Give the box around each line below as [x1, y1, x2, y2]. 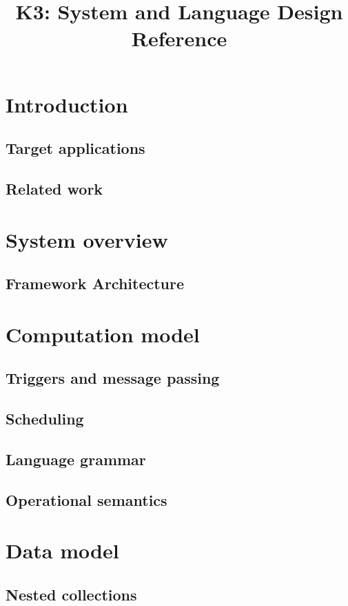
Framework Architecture [6, 273, 185, 294]
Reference [131, 24, 227, 52]
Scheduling [6, 408, 84, 429]
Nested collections [6, 583, 137, 605]
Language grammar [6, 448, 146, 469]
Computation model [6, 320, 200, 348]
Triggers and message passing [6, 367, 220, 389]
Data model [6, 536, 119, 565]
